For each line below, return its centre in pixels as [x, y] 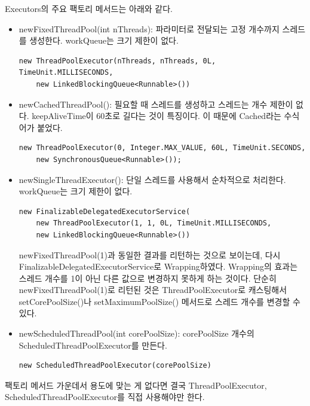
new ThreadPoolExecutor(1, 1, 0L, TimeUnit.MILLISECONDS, [154, 223]
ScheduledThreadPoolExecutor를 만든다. [93, 345]
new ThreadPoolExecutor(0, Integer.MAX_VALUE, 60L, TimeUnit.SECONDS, [162, 148]
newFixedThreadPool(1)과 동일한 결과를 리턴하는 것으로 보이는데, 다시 [150, 254]
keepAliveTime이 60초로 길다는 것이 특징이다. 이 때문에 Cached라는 [156, 116]
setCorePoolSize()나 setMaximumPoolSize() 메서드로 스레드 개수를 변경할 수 [159, 301]
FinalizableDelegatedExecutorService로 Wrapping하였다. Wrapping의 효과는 [158, 266]
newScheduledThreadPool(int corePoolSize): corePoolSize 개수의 [136, 333]
